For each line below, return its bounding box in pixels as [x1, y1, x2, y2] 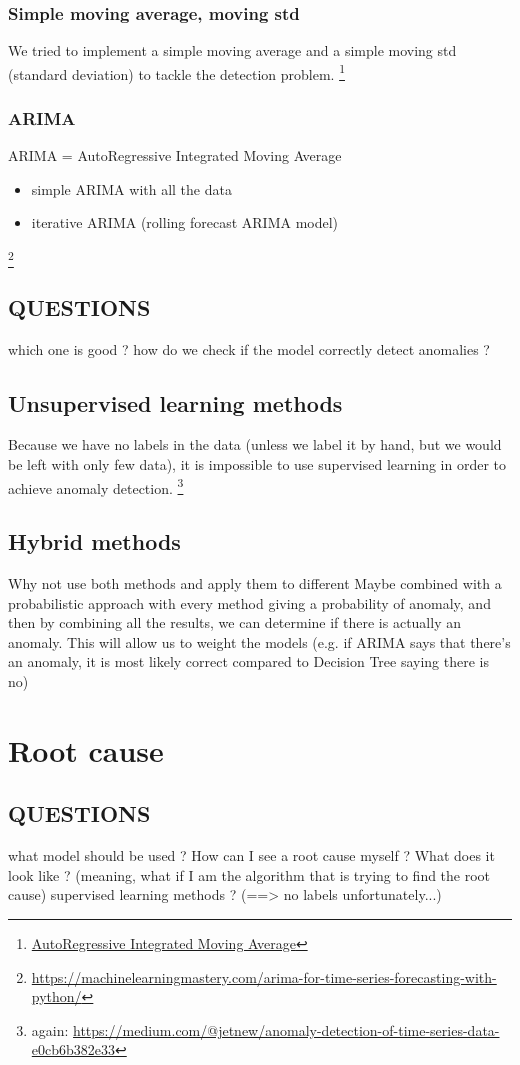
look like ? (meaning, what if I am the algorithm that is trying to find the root [8, 864, 491, 885]
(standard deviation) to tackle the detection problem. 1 [8, 60, 345, 84]
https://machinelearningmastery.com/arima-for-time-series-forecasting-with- [31, 966, 497, 987]
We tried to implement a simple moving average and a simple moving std [8, 40, 457, 61]
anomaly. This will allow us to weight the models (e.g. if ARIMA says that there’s [8, 631, 511, 652]
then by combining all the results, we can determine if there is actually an [8, 612, 461, 633]
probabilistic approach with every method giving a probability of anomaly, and [8, 592, 491, 613]
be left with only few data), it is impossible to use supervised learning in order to [8, 453, 507, 474]
